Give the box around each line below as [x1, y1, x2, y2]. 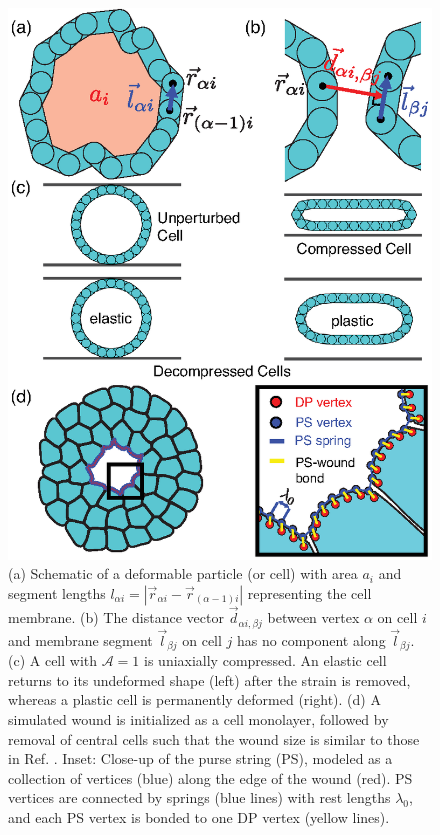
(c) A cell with [8, 650, 98, 671]
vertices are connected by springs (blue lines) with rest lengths [8, 787, 391, 808]
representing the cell [247, 582, 372, 603]
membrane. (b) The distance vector [8, 607, 224, 628]
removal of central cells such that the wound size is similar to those [8, 728, 420, 749]
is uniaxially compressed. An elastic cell [144, 650, 387, 671]
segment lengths [8, 582, 106, 603]
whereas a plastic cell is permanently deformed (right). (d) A [8, 689, 381, 710]
